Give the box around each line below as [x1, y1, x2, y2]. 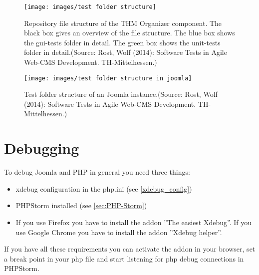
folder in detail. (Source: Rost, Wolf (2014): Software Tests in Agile [24, 47, 227, 57]
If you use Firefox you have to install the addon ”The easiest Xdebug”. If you [15, 217, 252, 227]
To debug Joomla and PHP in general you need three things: [4, 167, 190, 177]
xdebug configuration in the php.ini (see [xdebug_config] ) [15, 183, 192, 194]
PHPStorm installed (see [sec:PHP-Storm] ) [15, 200, 147, 211]
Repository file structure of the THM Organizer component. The [24, 17, 222, 28]
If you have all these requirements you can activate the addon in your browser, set [4, 244, 256, 254]
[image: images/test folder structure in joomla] [24, 74, 192, 82]
